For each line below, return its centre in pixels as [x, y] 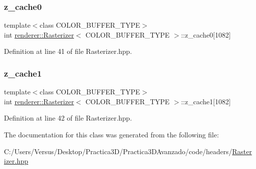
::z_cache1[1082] [206, 101]
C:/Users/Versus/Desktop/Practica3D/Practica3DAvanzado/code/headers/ [118, 151]
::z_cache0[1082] [206, 34]
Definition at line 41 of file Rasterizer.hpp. [68, 51]
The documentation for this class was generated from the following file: [111, 134]
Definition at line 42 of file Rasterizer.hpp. [68, 118]
